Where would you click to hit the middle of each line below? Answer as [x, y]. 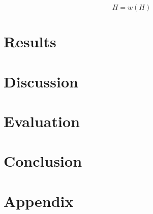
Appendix [39, 201]
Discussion [41, 81]
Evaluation [42, 121]
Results [30, 41]
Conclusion [43, 161]
